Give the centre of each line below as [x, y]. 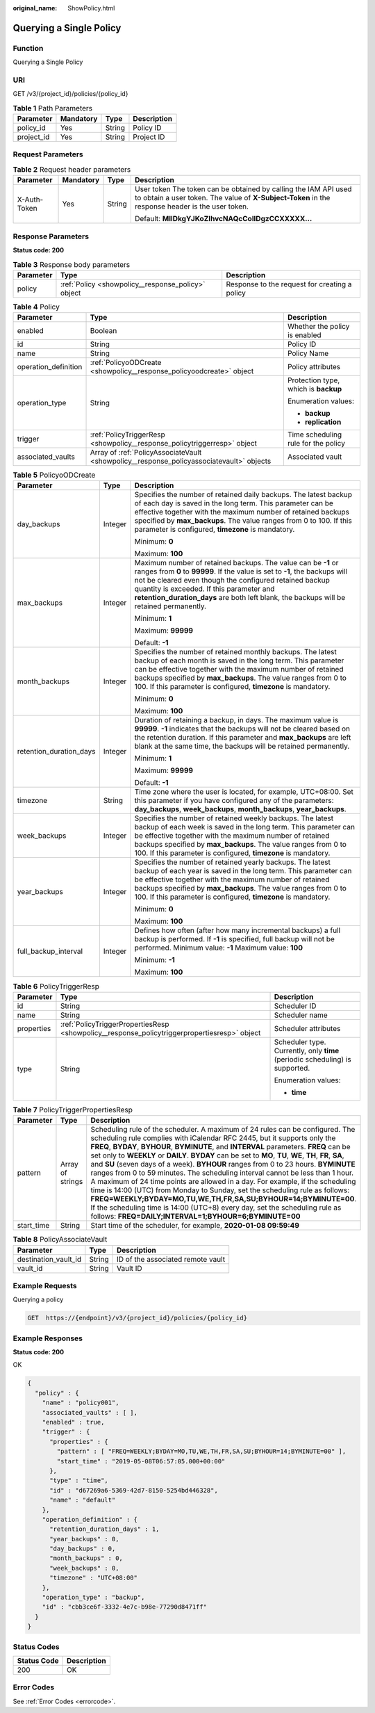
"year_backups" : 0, [84, 1539]
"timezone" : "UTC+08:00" [94, 1578]
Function [28, 48]
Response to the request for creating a [289, 284]
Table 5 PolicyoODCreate [54, 475]
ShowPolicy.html [91, 8]
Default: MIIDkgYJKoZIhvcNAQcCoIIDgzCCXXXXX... [223, 219]
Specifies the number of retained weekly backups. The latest [234, 818]
